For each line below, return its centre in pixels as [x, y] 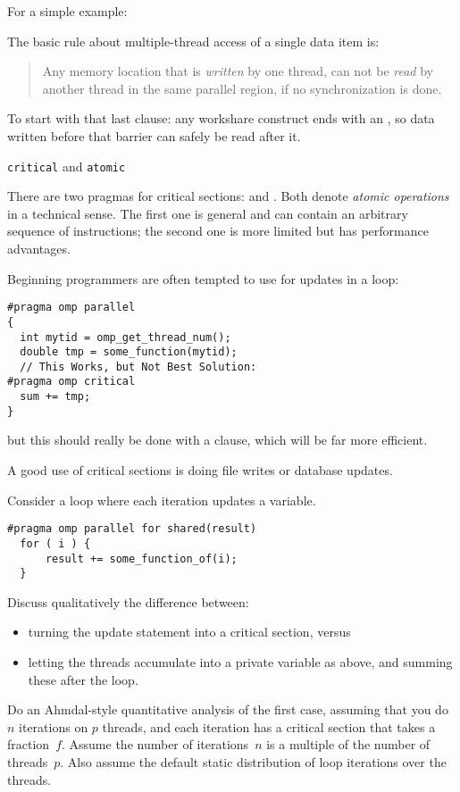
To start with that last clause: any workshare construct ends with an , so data [221, 118]
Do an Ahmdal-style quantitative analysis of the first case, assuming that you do [228, 709]
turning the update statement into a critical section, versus [189, 632]
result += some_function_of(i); [141, 559]
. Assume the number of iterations [155, 744]
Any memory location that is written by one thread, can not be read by [238, 71]
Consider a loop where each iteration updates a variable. [162, 500]
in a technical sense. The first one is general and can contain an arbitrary [208, 213]
